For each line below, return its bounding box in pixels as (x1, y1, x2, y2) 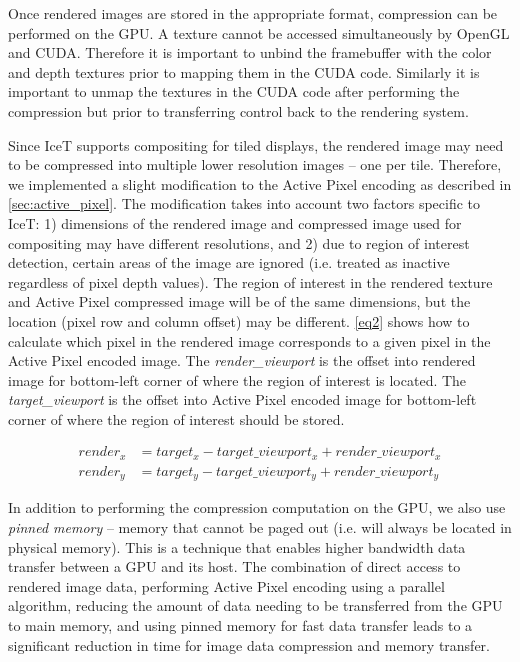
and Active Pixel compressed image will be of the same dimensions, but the (8, 291, 471, 312)
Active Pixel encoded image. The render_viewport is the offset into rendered (8, 350, 476, 371)
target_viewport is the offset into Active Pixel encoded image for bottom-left (8, 389, 477, 410)
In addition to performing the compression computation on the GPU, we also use (8, 497, 506, 518)
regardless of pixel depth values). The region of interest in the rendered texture (8, 271, 493, 292)
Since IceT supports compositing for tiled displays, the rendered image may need (8, 134, 504, 155)
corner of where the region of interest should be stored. (8, 408, 345, 429)
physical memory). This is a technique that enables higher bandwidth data (8, 536, 466, 557)
